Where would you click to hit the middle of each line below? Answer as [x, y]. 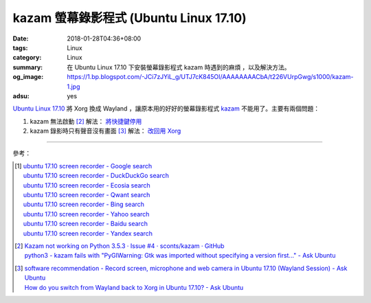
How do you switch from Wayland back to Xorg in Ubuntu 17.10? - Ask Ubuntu [134, 287]
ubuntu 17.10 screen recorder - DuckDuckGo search [96, 176]
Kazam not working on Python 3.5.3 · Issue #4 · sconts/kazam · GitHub [124, 246]
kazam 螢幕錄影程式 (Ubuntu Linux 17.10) [130, 18]
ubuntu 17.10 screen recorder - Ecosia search [87, 185]
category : [27, 58]
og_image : [28, 77]
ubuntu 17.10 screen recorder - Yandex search [88, 233]
